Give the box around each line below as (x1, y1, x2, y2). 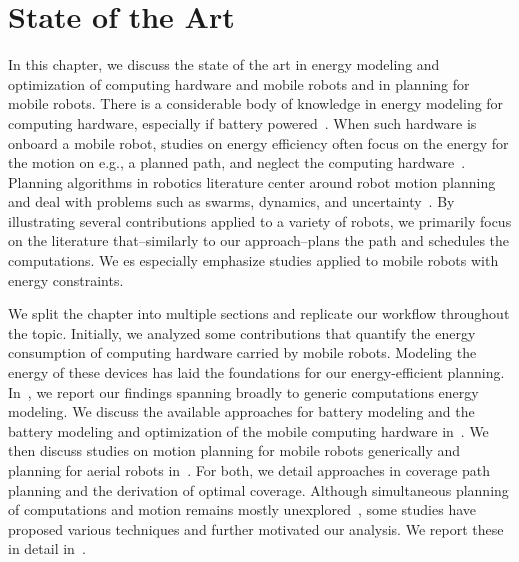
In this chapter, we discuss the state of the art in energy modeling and (8, 54, 440, 75)
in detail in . (8, 538, 86, 559)
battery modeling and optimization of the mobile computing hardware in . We (8, 420, 489, 441)
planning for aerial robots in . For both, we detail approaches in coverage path (8, 460, 491, 480)
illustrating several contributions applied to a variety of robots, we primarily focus (8, 210, 512, 231)
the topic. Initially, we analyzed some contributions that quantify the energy (8, 322, 476, 343)
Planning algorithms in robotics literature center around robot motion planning (8, 171, 496, 192)
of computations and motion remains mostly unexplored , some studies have (8, 499, 476, 520)
